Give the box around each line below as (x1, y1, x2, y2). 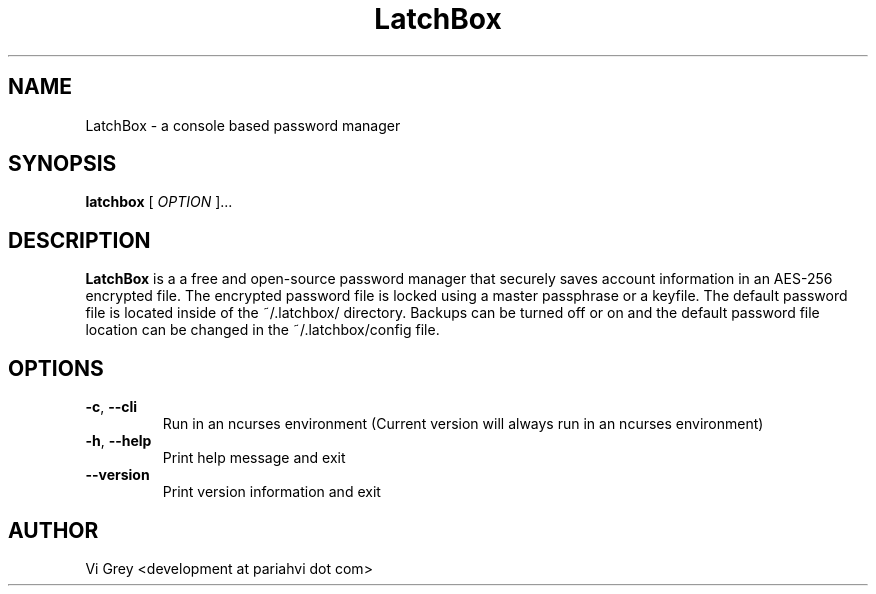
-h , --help (85, 432, 152, 450)
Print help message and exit (162, 449, 346, 467)
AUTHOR (8, 517, 99, 543)
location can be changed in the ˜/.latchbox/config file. (85, 321, 440, 339)
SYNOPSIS (8, 151, 117, 177)
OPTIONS (8, 355, 104, 381)
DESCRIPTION (8, 227, 151, 253)
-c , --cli (85, 398, 138, 416)
